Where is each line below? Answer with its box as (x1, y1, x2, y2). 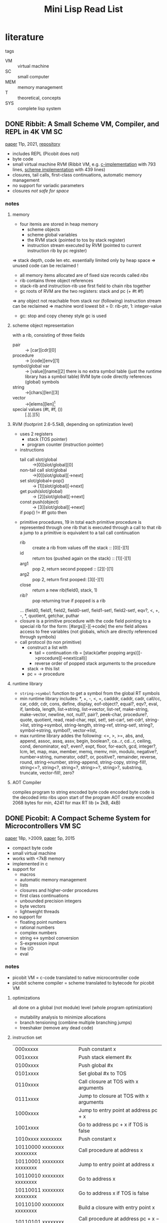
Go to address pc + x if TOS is (79, 1121, 148, 1128)
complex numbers (19, 929, 57, 936)
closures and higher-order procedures (19, 887, 98, 893)
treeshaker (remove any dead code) (19, 1024, 93, 1030)
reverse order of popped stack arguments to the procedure (34, 660, 156, 666)
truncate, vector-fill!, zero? (19, 770, 75, 776)
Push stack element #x (79, 1053, 132, 1060)
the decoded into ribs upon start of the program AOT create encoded (12, 794, 154, 800)
